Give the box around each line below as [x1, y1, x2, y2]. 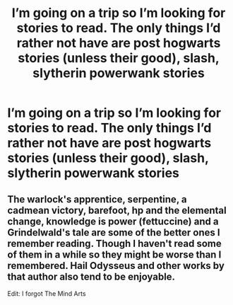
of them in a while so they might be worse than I [7, 248, 222, 260]
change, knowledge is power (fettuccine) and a [7, 215, 219, 227]
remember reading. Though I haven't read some [7, 237, 222, 249]
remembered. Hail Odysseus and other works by [7, 260, 225, 272]
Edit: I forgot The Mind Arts [7, 289, 86, 298]
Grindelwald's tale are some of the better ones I [7, 226, 220, 238]
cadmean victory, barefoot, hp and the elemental [7, 204, 227, 217]
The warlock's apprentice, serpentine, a [7, 193, 187, 205]
